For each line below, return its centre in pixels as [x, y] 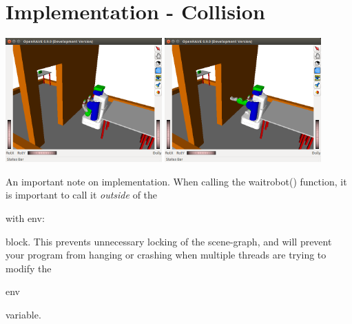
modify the [29, 268]
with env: [25, 217]
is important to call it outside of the [82, 195]
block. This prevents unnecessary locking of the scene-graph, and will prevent [169, 241]
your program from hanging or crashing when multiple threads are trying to [166, 255]
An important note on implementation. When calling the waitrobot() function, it [176, 181]
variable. [23, 314]
